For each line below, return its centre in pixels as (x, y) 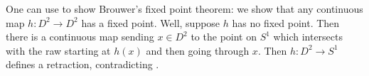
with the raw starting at (58, 50)
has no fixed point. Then (286, 22)
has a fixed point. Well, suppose (151, 22)
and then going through (198, 50)
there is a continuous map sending (80, 37)
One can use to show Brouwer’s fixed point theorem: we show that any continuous (184, 9)
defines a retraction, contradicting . (82, 64)
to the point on (224, 37)
